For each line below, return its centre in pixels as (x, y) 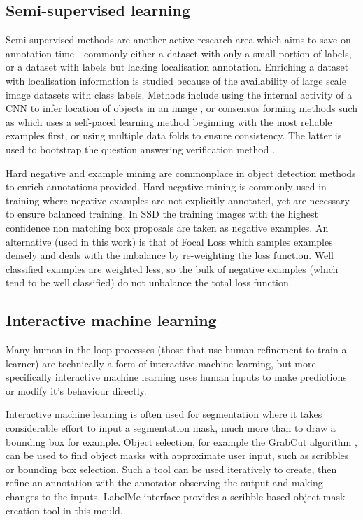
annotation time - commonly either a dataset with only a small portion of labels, (179, 53)
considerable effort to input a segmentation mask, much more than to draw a (171, 428)
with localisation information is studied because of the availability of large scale (176, 80)
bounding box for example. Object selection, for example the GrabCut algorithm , (181, 441)
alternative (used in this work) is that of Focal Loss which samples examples (169, 241)
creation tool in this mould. (64, 510)
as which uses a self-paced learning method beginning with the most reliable (169, 121)
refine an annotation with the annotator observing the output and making (164, 483)
